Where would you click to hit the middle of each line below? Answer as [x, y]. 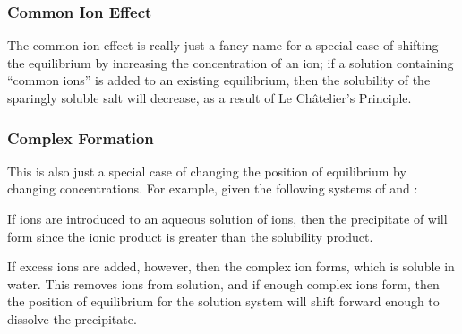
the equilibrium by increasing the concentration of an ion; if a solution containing [231, 62]
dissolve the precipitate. [72, 318]
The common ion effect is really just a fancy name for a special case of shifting [223, 45]
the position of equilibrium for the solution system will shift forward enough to [223, 301]
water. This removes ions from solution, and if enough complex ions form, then [223, 283]
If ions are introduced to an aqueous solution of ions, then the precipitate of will [227, 218]
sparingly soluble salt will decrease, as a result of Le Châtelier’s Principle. [210, 98]
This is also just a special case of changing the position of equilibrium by [207, 171]
